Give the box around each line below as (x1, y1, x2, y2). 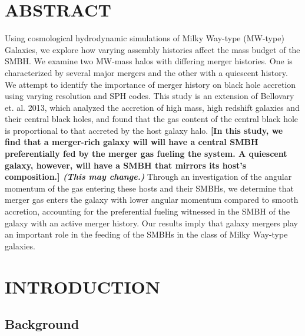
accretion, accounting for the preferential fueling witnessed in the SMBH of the (5, 205, 290, 218)
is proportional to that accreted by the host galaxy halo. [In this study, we (5, 124, 283, 136)
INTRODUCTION (5, 274, 161, 298)
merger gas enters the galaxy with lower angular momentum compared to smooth (5, 193, 299, 206)
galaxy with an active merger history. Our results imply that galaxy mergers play (5, 216, 298, 229)
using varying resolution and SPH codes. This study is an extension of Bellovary (5, 90, 294, 102)
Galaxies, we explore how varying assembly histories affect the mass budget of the (5, 43, 300, 55)
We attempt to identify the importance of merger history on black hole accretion (5, 78, 296, 90)
